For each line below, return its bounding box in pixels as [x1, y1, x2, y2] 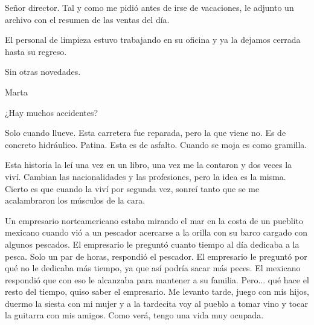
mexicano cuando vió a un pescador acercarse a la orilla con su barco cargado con [5, 226, 307, 239]
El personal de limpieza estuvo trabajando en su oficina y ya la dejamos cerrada [5, 33, 301, 46]
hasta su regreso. [5, 45, 67, 57]
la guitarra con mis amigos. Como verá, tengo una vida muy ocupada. [5, 309, 264, 321]
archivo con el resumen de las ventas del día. [5, 13, 170, 25]
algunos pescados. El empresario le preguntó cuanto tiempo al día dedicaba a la [5, 237, 300, 250]
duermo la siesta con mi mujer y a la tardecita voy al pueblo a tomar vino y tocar [5, 297, 308, 309]
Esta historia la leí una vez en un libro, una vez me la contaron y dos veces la [5, 158, 292, 171]
